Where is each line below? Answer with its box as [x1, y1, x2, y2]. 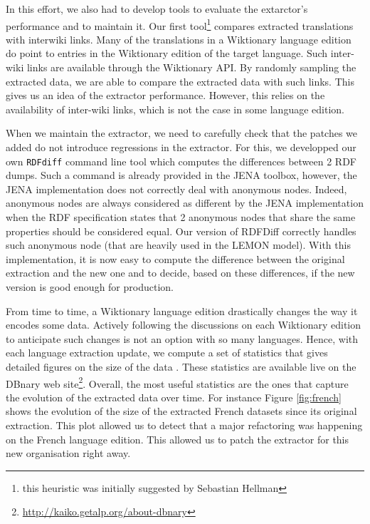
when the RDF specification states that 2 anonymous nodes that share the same [6, 210, 356, 225]
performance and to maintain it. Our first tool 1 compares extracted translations [6, 16, 354, 33]
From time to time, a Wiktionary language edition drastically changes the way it [6, 303, 358, 318]
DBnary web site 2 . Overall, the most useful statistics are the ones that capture [6, 374, 349, 391]
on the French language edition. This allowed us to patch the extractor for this [6, 431, 349, 446]
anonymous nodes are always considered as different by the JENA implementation [6, 195, 364, 210]
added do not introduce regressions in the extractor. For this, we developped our [6, 140, 356, 154]
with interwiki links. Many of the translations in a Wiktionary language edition [6, 31, 351, 46]
